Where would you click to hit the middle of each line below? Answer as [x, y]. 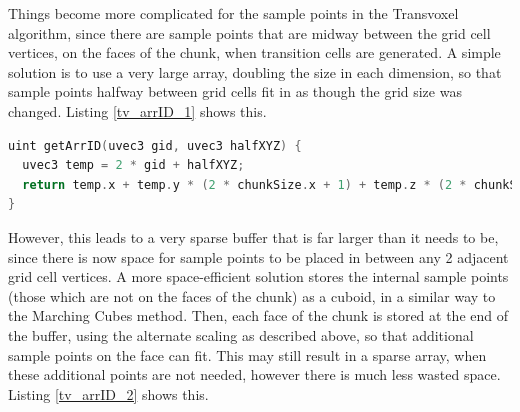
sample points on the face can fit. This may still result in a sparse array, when [247, 354]
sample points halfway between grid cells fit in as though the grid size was [235, 91]
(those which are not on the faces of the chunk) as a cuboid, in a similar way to [252, 295]
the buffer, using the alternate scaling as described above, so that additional [241, 334]
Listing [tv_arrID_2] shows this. [108, 393]
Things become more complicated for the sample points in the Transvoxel [233, 13]
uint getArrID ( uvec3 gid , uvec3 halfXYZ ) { [155, 145]
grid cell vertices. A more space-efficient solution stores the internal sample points [258, 276]
